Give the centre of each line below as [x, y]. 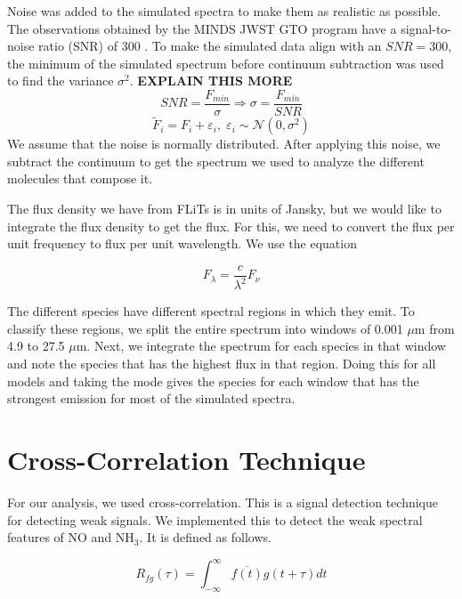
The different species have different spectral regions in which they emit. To [211, 311]
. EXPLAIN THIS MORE [211, 81]
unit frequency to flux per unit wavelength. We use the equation [182, 243]
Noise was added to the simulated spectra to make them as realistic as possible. [224, 11]
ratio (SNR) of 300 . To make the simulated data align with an [210, 46]
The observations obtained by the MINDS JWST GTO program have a [202, 28]
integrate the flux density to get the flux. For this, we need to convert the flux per [231, 226]
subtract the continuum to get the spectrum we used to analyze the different [216, 161]
